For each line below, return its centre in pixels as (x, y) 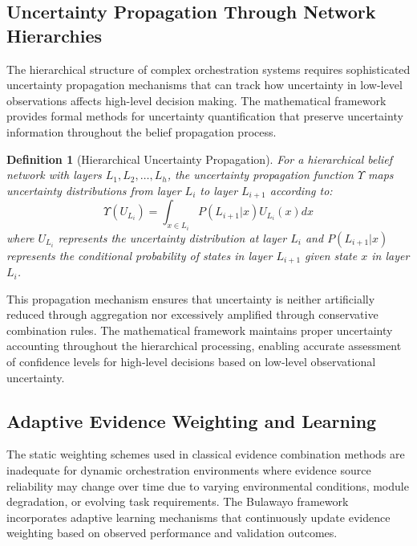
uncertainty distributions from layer (94, 190)
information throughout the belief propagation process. (142, 131)
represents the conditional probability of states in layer (140, 255)
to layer (219, 190)
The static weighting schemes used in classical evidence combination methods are (206, 454)
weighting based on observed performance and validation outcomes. (172, 533)
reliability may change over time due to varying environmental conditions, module (208, 485)
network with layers (54, 175)
